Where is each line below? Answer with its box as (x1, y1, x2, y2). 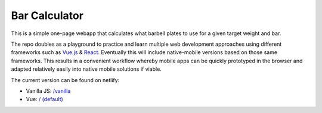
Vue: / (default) (26, 96, 64, 103)
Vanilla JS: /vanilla (26, 87, 71, 95)
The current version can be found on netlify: (11, 76, 120, 83)
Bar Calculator (11, 9, 83, 22)
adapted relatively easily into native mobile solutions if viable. (11, 65, 162, 73)
